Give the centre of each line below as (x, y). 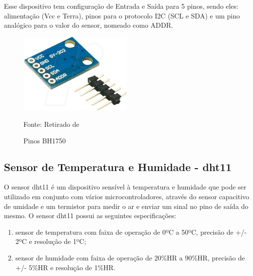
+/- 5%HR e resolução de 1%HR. (65, 267)
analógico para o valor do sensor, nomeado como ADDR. (88, 25)
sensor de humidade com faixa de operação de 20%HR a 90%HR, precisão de (130, 257)
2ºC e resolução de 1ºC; (51, 241)
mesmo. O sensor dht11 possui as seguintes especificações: (90, 216)
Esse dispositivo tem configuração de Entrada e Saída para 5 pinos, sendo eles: (121, 6)
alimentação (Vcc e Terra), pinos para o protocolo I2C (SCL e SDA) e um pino (122, 15)
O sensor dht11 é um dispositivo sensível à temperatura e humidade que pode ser (125, 187)
